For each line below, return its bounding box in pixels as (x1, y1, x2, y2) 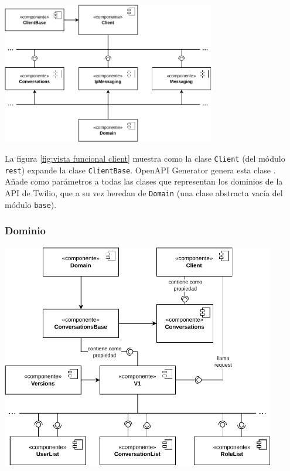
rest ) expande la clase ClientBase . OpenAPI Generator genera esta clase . (5, 163, 276, 176)
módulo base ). (5, 198, 57, 210)
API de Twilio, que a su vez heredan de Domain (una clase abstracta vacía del (5, 187, 283, 199)
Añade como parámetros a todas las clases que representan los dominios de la (5, 175, 283, 187)
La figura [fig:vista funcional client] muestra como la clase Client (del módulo (5, 152, 285, 165)
